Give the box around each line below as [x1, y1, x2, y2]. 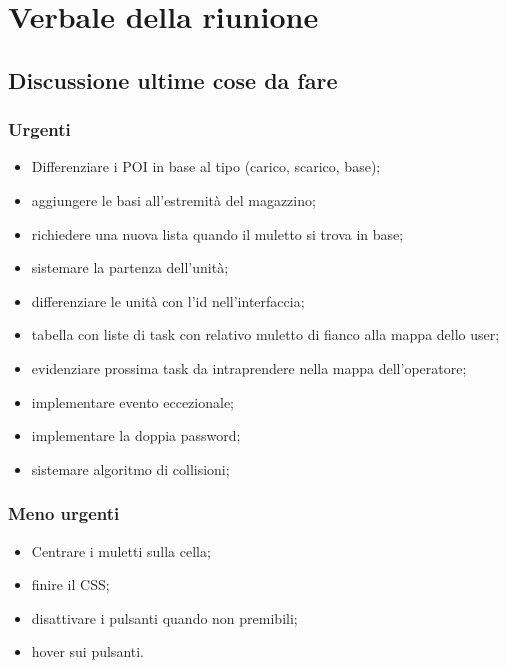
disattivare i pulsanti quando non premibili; [31, 607, 298, 628]
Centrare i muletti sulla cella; [31, 540, 211, 561]
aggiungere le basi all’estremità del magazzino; [31, 189, 316, 210]
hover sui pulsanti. [31, 641, 145, 662]
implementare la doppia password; [31, 425, 241, 446]
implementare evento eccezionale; [31, 391, 235, 412]
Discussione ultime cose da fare [8, 64, 338, 95]
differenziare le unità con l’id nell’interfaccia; [31, 290, 305, 311]
